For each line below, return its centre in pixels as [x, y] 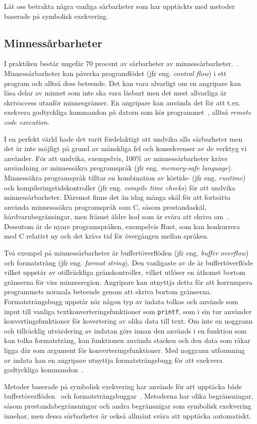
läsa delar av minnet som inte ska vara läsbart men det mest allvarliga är [115, 93]
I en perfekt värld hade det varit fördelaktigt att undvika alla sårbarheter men [123, 138]
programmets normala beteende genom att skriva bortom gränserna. [108, 292]
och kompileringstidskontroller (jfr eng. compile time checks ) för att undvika [120, 187]
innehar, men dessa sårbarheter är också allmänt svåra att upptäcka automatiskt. [128, 415]
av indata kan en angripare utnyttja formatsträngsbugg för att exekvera [113, 360]
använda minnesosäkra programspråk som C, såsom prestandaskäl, [105, 207]
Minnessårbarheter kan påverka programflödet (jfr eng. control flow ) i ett [115, 73]
